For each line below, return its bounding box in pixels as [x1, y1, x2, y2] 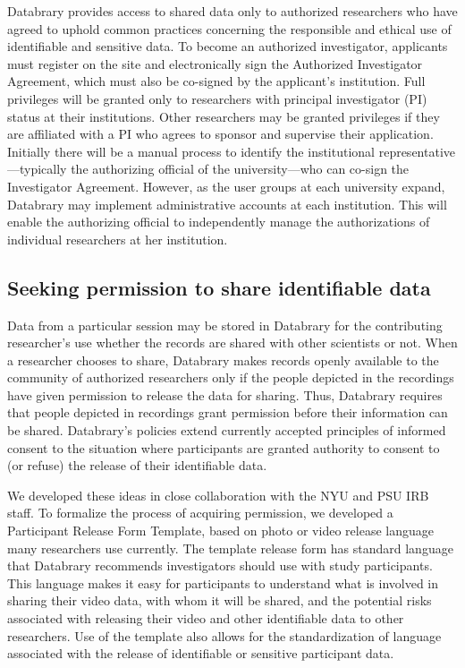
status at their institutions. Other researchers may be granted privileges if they [7, 107, 440, 125]
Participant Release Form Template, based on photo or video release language [7, 521, 434, 540]
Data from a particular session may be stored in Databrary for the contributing [7, 315, 443, 334]
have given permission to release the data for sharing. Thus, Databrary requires [7, 385, 443, 404]
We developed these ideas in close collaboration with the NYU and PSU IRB [7, 485, 429, 504]
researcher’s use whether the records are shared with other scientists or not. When [7, 333, 458, 352]
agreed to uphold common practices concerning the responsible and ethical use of [7, 19, 452, 38]
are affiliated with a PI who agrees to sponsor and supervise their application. [7, 124, 434, 143]
